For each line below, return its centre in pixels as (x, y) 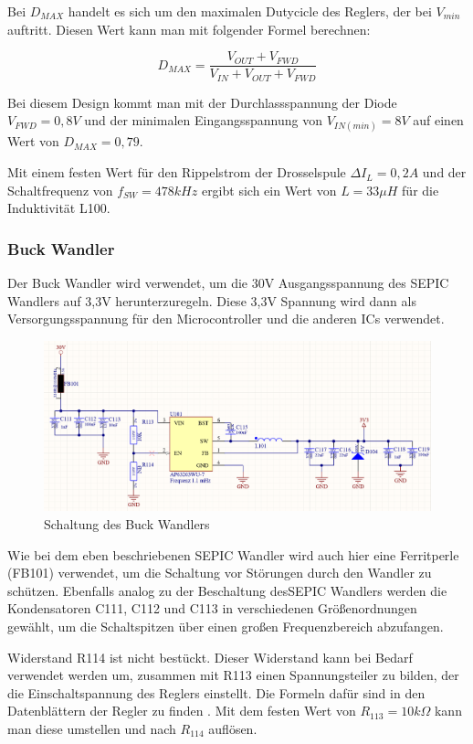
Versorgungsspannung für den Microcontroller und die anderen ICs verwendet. (226, 319)
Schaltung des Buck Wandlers (127, 523)
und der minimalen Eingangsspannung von (203, 120)
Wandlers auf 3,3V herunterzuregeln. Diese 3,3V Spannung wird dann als (212, 300)
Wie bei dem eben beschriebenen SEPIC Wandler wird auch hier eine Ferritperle (233, 554)
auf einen (438, 120)
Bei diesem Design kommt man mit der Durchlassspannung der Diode (202, 102)
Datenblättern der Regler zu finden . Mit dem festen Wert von (182, 711)
